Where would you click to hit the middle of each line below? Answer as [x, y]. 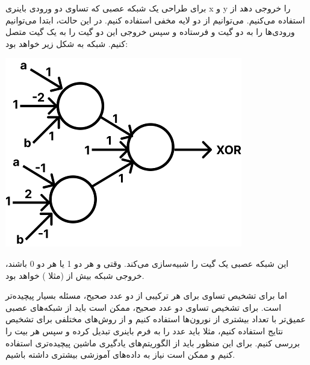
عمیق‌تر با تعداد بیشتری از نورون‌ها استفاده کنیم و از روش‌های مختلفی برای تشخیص [156, 319]
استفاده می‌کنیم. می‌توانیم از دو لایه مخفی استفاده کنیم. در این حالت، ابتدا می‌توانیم [155, 20]
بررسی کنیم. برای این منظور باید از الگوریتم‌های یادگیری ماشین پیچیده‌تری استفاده [153, 342]
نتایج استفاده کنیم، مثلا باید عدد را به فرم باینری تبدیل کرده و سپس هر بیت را [144, 330]
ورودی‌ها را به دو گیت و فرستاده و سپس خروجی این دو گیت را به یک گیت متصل [150, 32]
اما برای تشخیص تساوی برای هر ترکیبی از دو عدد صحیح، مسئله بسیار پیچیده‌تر [146, 295]
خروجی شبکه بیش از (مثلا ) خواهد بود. [75, 275]
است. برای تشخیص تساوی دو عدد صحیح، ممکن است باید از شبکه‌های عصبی [144, 307]
